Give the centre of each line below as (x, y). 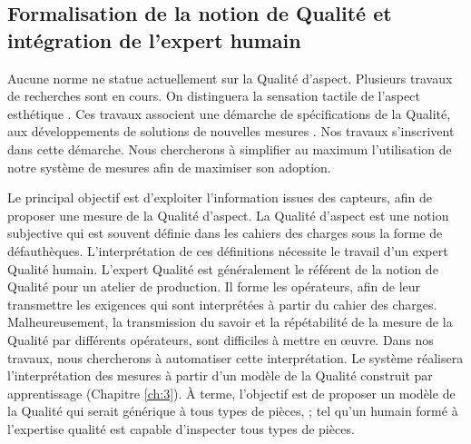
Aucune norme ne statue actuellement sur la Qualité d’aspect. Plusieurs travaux (230, 78)
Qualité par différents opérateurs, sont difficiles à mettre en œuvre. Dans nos (221, 339)
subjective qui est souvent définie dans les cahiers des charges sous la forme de (225, 233)
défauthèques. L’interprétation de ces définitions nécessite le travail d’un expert (228, 250)
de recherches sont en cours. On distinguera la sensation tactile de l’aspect (214, 96)
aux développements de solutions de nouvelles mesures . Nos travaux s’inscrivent (231, 131)
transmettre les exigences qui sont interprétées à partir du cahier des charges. (222, 304)
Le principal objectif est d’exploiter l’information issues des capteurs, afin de (220, 197)
